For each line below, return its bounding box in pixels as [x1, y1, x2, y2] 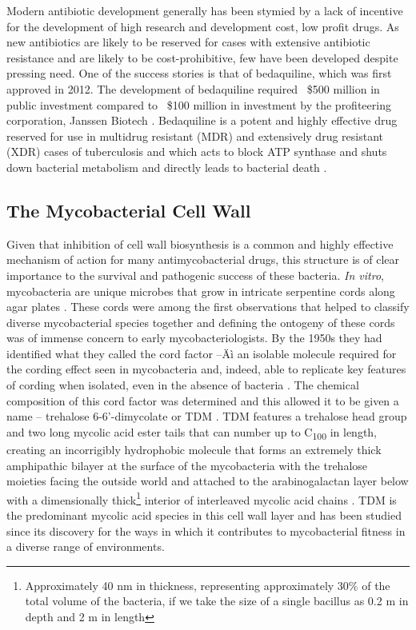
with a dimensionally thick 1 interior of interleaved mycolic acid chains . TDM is [6, 488, 397, 508]
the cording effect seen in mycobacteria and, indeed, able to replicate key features [6, 361, 406, 377]
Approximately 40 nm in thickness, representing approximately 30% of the [25, 576, 390, 593]
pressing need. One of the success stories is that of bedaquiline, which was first [6, 65, 392, 82]
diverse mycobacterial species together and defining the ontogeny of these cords [6, 313, 395, 330]
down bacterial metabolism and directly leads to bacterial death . [6, 158, 327, 175]
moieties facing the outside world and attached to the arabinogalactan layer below [6, 472, 409, 489]
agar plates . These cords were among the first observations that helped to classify [6, 298, 410, 315]
